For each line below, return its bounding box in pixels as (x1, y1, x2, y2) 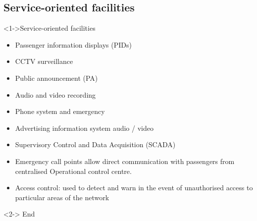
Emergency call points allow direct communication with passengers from (15, 156, 235, 166)
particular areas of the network (15, 192, 109, 202)
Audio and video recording (15, 89, 96, 100)
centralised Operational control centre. (15, 166, 132, 176)
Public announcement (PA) (15, 72, 98, 83)
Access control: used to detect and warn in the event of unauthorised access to (15, 182, 253, 193)
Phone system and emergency (15, 106, 105, 116)
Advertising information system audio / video (15, 122, 154, 133)
